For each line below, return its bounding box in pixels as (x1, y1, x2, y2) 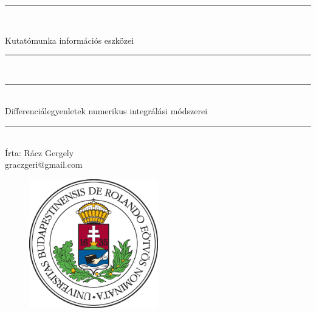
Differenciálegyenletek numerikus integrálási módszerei (5, 105, 208, 117)
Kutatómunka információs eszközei (5, 33, 134, 46)
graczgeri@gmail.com (5, 158, 83, 171)
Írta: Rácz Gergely (5, 146, 74, 159)
